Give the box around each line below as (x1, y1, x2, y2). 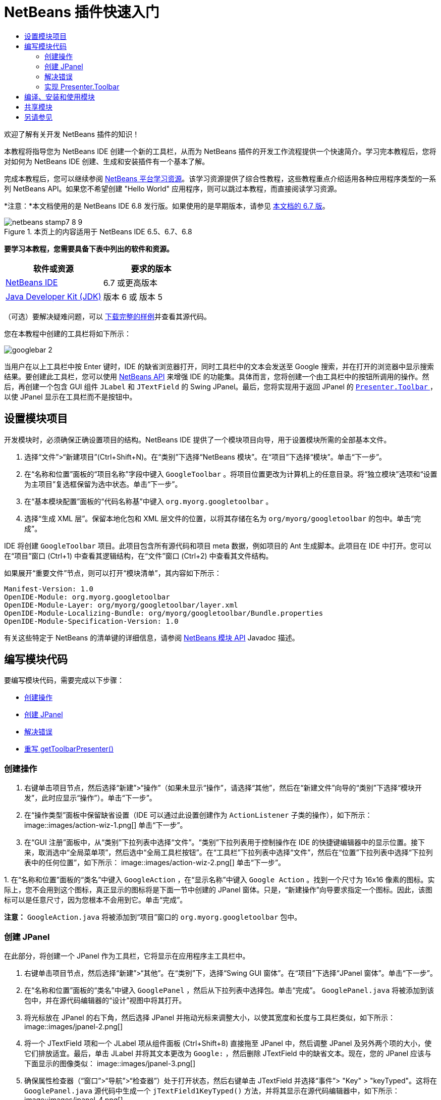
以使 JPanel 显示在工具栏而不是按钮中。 (4, 392, 137, 401)
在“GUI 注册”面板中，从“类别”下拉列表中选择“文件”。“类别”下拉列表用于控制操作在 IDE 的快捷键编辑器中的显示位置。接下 (24, 838, 425, 847)
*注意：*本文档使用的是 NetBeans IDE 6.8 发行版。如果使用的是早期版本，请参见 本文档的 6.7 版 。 (4, 201, 329, 210)
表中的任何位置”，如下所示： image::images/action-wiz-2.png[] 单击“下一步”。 (24, 858, 286, 867)
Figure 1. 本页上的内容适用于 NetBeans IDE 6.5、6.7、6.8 (4, 227, 192, 236)
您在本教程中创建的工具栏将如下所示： (4, 329, 131, 338)
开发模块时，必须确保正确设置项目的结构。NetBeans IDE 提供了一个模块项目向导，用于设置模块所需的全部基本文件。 (4, 435, 391, 444)
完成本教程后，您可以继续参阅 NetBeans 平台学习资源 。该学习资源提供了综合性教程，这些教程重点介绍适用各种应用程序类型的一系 (4, 174, 436, 183)
